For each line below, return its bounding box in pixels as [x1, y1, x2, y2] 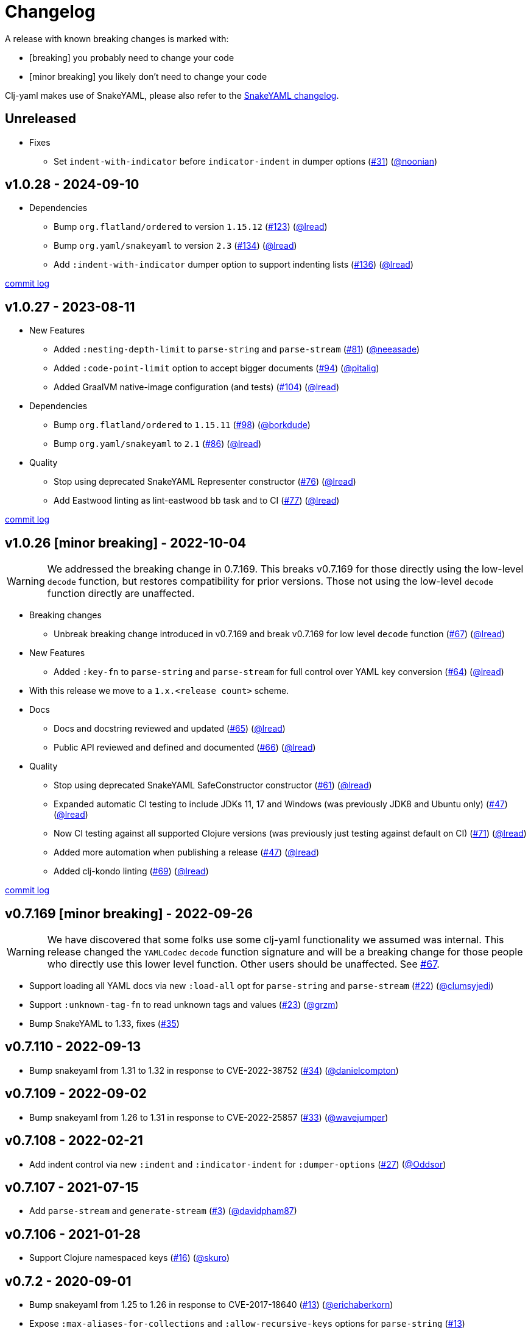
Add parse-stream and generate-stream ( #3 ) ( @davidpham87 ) [29, 1205, 297, 1216]
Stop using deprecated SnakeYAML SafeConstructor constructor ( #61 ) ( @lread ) [54, 780, 372, 791]
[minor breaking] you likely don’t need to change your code [29, 71, 267, 82]
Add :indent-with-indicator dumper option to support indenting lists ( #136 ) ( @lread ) [54, 259, 414, 270]
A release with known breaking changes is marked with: [5, 33, 229, 44]
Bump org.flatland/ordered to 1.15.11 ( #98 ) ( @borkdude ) [54, 419, 311, 430]
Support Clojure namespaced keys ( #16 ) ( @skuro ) [29, 1252, 230, 1263]
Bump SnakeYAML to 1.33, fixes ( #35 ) [29, 1018, 180, 1029]
